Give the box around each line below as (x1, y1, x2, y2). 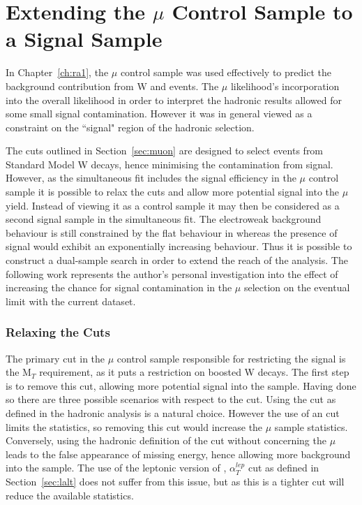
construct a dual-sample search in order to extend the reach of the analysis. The (6, 253, 348, 268)
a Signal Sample (6, 24, 163, 53)
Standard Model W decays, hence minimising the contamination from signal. (6, 156, 333, 171)
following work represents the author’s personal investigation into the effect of (6, 266, 338, 281)
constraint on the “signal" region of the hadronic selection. (6, 119, 255, 134)
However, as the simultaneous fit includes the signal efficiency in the (6, 170, 296, 185)
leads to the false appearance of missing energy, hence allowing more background (6, 446, 351, 461)
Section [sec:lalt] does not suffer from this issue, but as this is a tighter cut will (6, 474, 345, 488)
